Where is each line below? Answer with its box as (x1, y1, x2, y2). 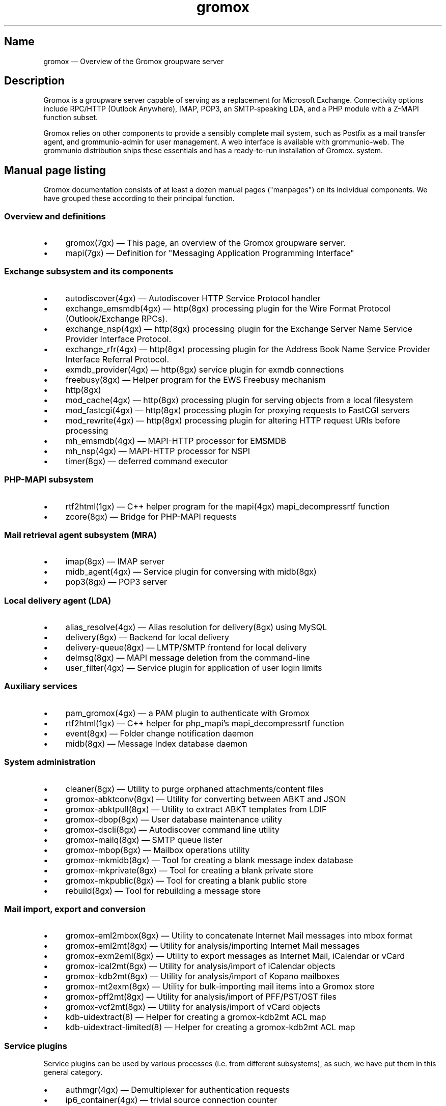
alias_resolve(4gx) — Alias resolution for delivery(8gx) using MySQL (65, 622, 327, 633)
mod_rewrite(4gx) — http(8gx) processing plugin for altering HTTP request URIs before (65, 415, 400, 426)
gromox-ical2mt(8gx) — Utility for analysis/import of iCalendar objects (65, 961, 336, 972)
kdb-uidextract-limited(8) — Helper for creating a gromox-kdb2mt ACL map (65, 1022, 355, 1033)
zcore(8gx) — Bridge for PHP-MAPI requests (65, 511, 237, 522)
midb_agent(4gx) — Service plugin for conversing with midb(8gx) (65, 566, 317, 577)
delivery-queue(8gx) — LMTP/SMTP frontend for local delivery (65, 642, 307, 653)
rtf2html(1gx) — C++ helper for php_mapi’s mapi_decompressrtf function (65, 718, 344, 728)
